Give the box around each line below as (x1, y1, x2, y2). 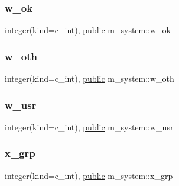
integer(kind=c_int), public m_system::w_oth (5, 72, 174, 85)
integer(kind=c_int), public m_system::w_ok (5, 24, 171, 36)
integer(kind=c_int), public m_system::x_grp (5, 169, 173, 181)
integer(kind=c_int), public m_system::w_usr (5, 120, 174, 133)
